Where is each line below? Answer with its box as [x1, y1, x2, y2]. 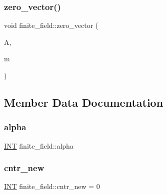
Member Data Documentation [4, 94, 163, 110]
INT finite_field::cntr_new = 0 [4, 181, 100, 192]
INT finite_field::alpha [4, 140, 73, 151]
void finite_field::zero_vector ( [4, 20, 98, 30]
